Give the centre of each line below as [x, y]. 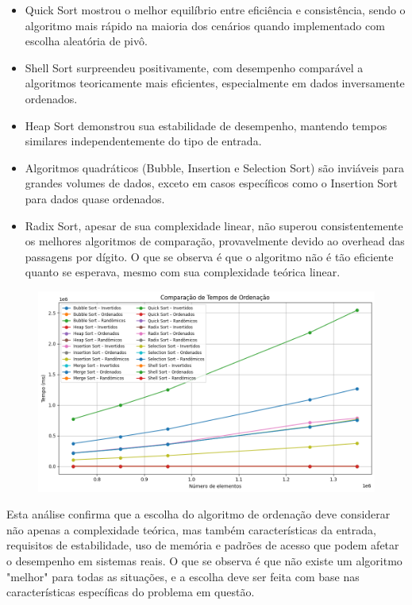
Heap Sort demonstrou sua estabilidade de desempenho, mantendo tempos [206, 125]
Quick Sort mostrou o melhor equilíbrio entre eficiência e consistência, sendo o [215, 10]
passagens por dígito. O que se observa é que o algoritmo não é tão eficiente [209, 256]
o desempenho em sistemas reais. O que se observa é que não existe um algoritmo [204, 560]
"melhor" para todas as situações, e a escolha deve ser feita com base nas [183, 576]
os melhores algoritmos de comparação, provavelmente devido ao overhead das [215, 241]
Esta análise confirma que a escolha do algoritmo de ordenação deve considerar [198, 514]
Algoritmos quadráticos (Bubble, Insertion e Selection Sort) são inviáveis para [214, 167]
